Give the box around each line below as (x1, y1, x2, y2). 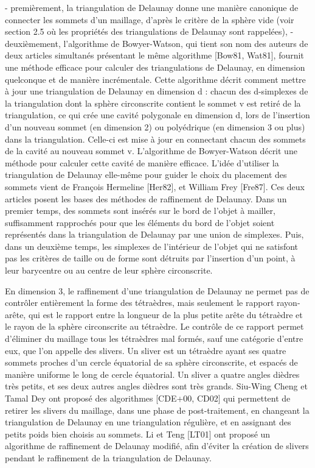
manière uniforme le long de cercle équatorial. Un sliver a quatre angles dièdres (5, 367, 300, 380)
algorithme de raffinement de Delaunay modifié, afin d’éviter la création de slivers (5, 439, 309, 452)
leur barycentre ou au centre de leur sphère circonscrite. (5, 264, 213, 277)
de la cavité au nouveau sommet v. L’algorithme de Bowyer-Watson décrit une (5, 144, 297, 157)
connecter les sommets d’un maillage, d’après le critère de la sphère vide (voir (5, 13, 294, 26)
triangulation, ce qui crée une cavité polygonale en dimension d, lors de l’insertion (5, 108, 310, 121)
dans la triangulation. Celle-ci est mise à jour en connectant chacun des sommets (5, 132, 306, 145)
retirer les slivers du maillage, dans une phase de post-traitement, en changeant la (5, 403, 310, 416)
